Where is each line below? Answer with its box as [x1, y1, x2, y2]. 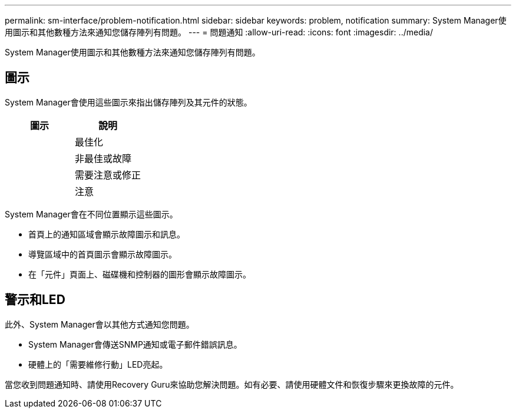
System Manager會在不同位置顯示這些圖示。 [5, 209, 178, 219]
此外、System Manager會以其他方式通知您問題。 [5, 319, 194, 329]
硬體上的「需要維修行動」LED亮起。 [28, 359, 168, 369]
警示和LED [5, 292, 65, 308]
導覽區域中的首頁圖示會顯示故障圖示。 [28, 249, 177, 259]
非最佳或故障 [75, 152, 132, 164]
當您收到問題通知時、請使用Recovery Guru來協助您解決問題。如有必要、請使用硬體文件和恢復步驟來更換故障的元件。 [5, 379, 459, 389]
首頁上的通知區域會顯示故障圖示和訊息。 [28, 229, 185, 239]
